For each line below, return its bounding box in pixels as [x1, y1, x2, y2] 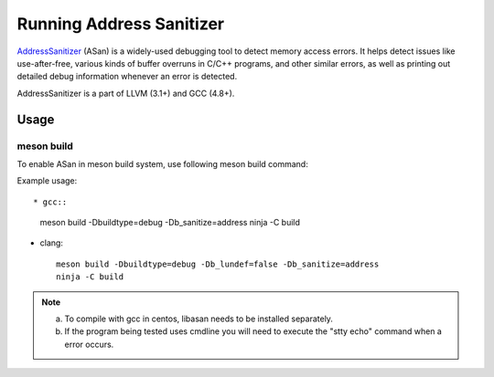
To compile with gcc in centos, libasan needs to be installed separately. [64, 313, 334, 324]
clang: [39, 237, 64, 248]
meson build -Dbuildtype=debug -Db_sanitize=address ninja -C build [39, 217, 301, 228]
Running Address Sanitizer [16, 14, 224, 34]
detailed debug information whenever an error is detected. [16, 71, 238, 82]
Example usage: [16, 175, 78, 186]
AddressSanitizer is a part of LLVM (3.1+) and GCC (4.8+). [16, 88, 235, 99]
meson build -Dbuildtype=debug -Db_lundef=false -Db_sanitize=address [56, 258, 380, 269]
